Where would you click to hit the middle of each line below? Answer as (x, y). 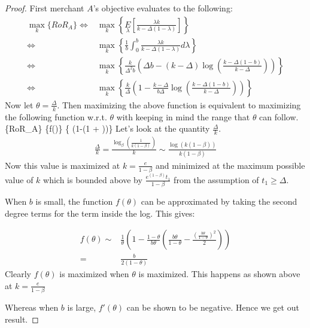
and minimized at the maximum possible (230, 165)
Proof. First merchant (45, 8)
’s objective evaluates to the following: (163, 8)
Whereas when (32, 307)
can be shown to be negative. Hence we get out (213, 307)
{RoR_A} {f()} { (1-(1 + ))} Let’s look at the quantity (107, 128)
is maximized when (94, 274)
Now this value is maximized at (63, 165)
